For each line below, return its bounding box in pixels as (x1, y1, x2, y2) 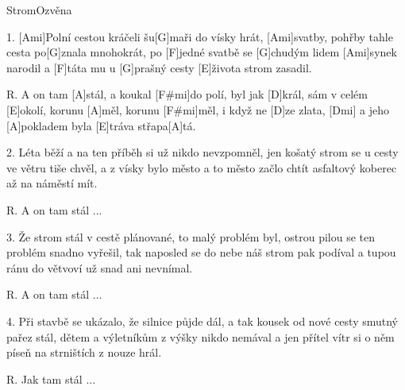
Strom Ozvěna (6, 2, 72, 17)
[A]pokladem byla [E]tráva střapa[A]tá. (6, 117, 196, 133)
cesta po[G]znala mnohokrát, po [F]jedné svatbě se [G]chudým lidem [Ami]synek (6, 44, 397, 60)
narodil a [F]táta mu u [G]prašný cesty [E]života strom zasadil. (6, 59, 312, 75)
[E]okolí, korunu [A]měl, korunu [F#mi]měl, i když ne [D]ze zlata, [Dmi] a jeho (6, 101, 389, 118)
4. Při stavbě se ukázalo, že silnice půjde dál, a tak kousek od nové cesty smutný (6, 312, 398, 329)
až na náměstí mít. (6, 175, 98, 191)
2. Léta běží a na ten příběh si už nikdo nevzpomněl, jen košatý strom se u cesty (6, 144, 399, 160)
